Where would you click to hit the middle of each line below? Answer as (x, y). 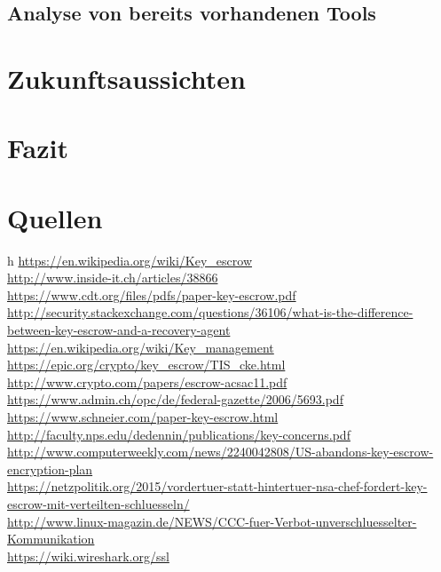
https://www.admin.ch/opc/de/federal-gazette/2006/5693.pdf (175, 399)
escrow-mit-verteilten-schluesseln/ (98, 503)
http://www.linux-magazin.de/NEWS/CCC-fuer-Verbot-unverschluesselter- (212, 521)
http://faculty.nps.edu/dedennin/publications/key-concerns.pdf (179, 434)
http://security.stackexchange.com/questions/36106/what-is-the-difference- (210, 312)
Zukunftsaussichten (126, 78)
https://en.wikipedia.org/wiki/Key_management (141, 347)
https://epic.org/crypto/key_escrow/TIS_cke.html (146, 365)
